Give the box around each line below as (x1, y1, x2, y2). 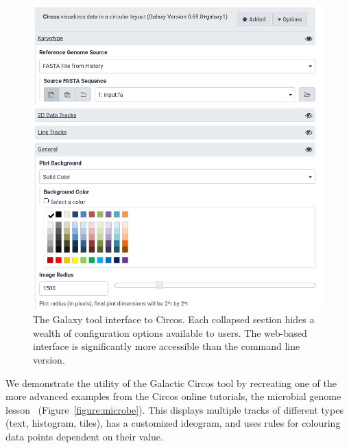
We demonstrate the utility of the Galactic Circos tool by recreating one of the (5, 375, 337, 390)
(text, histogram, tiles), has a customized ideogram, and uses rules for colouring (5, 416, 341, 430)
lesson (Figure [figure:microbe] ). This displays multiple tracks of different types (5, 402, 344, 416)
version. (33, 353, 65, 367)
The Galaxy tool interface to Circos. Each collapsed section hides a (33, 312, 315, 327)
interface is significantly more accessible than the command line (33, 339, 300, 353)
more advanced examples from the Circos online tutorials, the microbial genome (5, 389, 341, 403)
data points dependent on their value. (5, 429, 163, 444)
